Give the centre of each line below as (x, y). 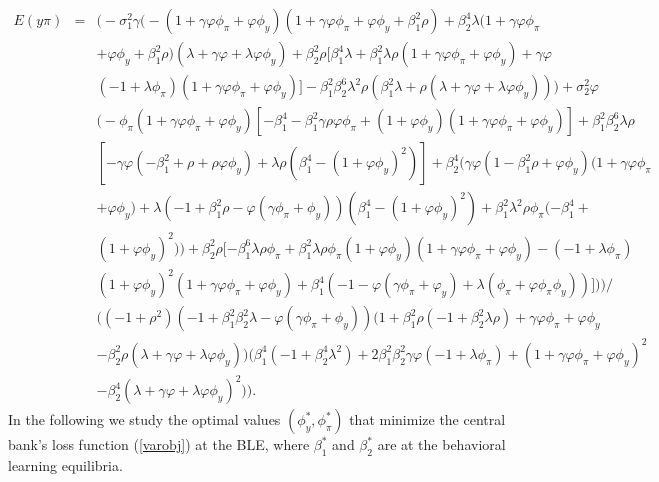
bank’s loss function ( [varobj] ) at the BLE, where (159, 444)
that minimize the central (427, 419)
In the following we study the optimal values (144, 419)
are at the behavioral (441, 444)
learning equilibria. (65, 465)
